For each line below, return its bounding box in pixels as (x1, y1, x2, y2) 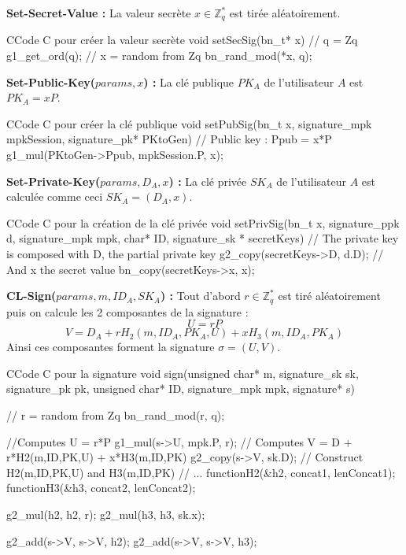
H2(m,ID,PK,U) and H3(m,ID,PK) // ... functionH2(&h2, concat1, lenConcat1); (6, 464, 396, 480)
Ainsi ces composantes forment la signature (6, 339, 215, 355)
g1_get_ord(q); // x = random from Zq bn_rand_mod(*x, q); (6, 47, 312, 64)
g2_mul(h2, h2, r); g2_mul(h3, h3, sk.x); (6, 505, 205, 522)
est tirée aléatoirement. (229, 5, 341, 20)
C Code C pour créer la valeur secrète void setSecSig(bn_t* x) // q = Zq (6, 31, 358, 48)
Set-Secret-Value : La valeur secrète (6, 5, 191, 20)
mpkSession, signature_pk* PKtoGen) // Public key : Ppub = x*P (6, 131, 332, 147)
